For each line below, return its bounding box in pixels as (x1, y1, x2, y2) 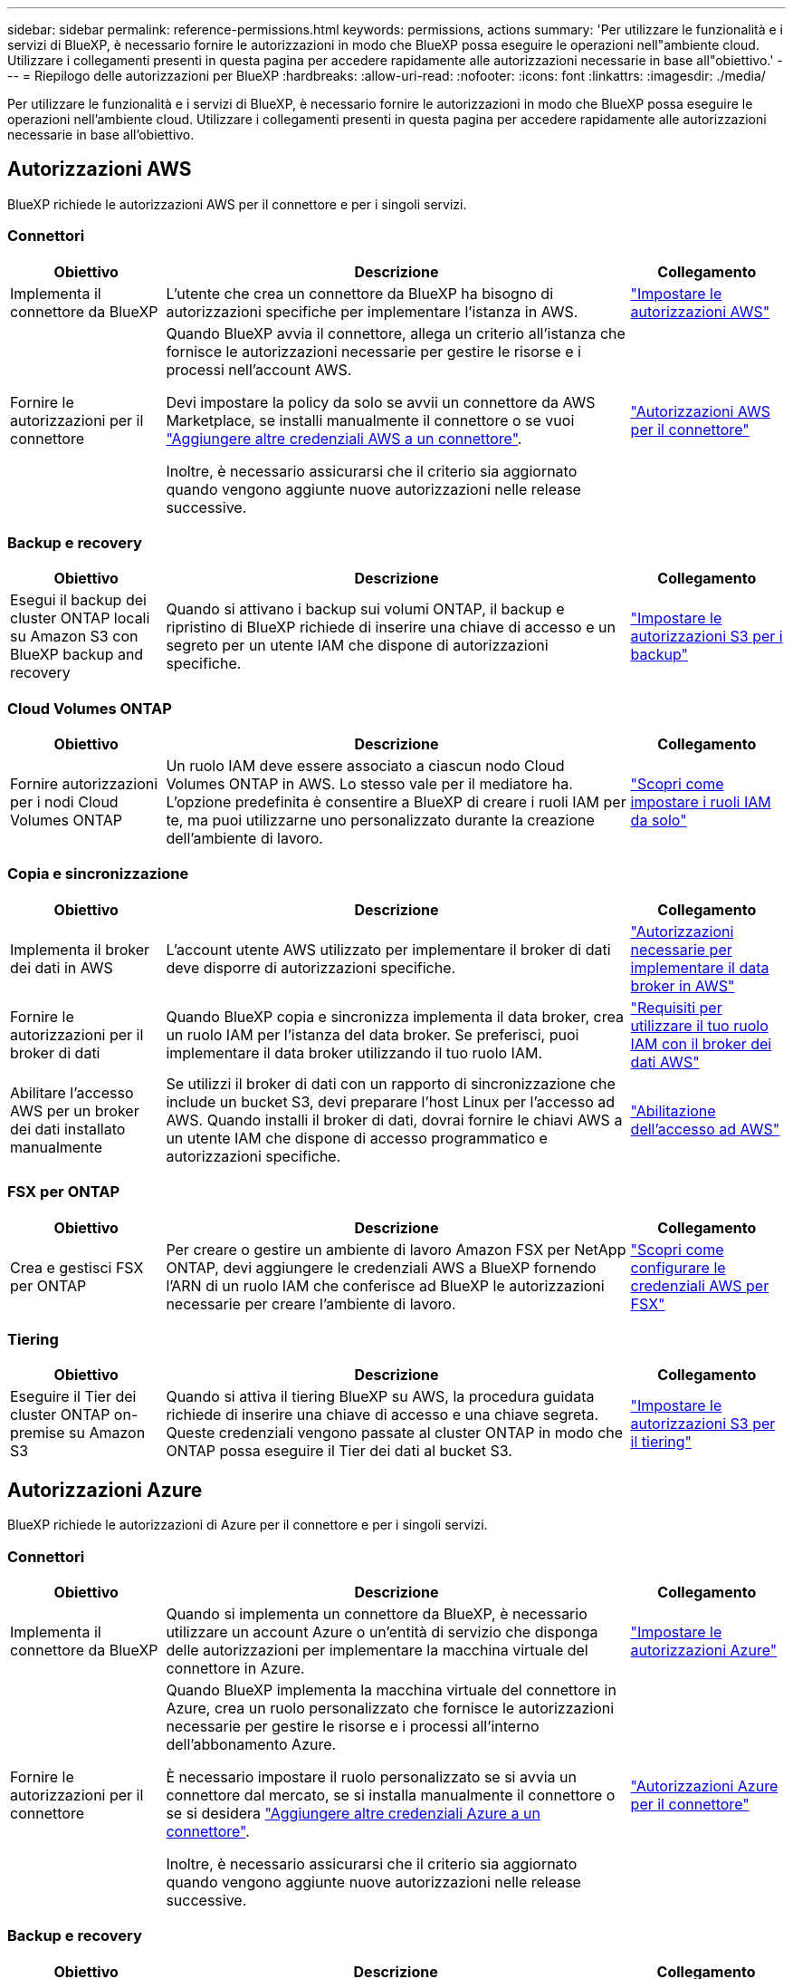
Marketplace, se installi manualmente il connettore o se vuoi (166, 410, 575, 430)
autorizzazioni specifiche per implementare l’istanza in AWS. (166, 302, 578, 321)
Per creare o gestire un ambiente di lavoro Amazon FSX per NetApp (166, 1240, 626, 1259)
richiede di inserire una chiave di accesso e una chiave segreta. (166, 1405, 599, 1424)
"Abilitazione (630, 1101, 716, 1120)
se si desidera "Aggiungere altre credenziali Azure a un (166, 1803, 540, 1822)
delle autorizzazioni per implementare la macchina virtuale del (166, 1640, 588, 1659)
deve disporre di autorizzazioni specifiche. (166, 958, 456, 977)
